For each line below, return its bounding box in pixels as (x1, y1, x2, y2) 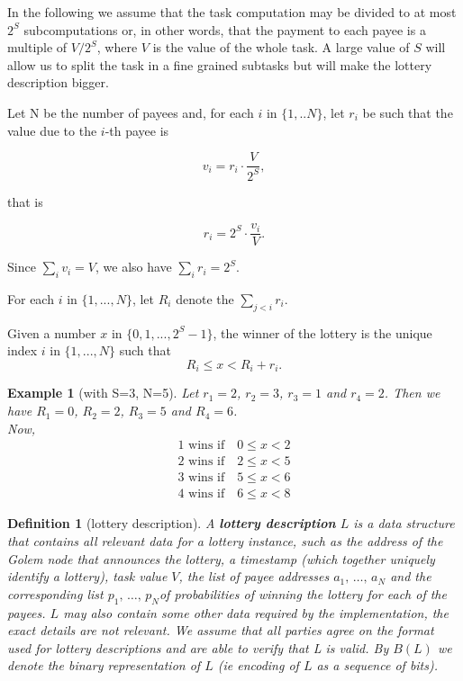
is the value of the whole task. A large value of (152, 38, 410, 57)
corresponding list (7, 584, 104, 603)
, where (96, 38, 138, 57)
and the (390, 567, 431, 586)
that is (7, 192, 43, 211)
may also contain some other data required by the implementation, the (63, 603, 449, 622)
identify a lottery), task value (7, 567, 168, 586)
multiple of (7, 38, 68, 57)
